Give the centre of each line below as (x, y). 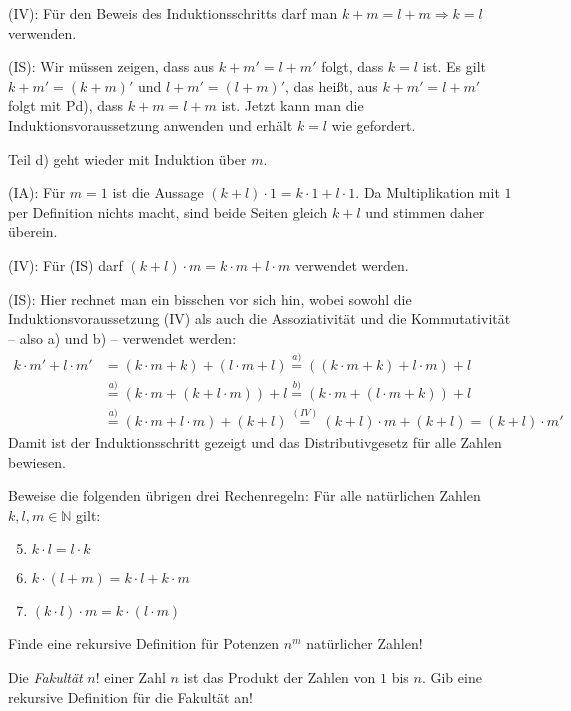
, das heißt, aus (331, 85)
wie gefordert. (373, 124)
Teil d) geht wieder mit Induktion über (127, 158)
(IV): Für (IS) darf (65, 264)
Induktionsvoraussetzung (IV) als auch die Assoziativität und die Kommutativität (259, 318)
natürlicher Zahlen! (364, 643)
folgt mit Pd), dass (66, 105)
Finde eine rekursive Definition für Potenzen (144, 643)
